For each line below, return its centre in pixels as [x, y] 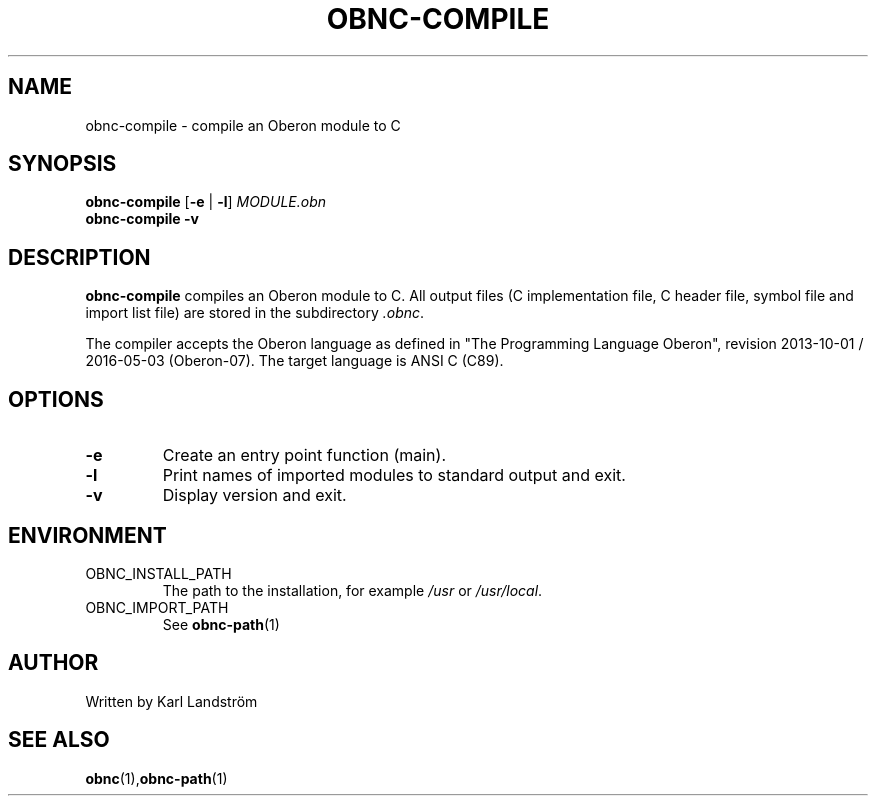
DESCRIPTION [79, 257]
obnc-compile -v [142, 219]
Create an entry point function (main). [304, 455]
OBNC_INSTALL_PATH [158, 573]
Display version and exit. [254, 495]
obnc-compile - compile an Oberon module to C [243, 125]
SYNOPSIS [62, 164]
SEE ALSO [59, 740]
